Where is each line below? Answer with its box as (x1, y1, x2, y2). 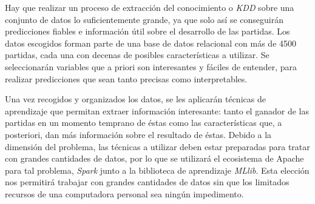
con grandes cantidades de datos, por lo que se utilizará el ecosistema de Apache (5, 152, 304, 165)
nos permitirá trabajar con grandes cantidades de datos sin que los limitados (5, 176, 290, 188)
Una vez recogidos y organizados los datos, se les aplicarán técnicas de (5, 93, 266, 105)
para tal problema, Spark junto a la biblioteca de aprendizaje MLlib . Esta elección (5, 163, 310, 176)
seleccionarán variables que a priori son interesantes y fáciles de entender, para (5, 60, 297, 73)
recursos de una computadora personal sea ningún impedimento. (5, 187, 244, 200)
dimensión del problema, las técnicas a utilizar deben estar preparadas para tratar (5, 140, 310, 153)
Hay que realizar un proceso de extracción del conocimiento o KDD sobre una (5, 1, 294, 13)
